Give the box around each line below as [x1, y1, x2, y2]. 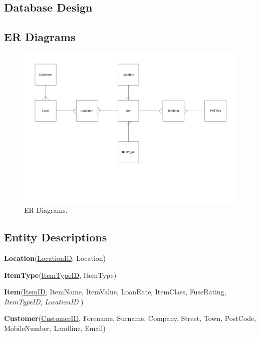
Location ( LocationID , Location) [4, 253, 106, 263]
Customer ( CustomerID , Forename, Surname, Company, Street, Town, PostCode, [4, 313, 256, 323]
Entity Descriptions [4, 229, 107, 245]
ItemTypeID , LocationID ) [4, 296, 84, 306]
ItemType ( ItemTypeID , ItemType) [4, 269, 117, 280]
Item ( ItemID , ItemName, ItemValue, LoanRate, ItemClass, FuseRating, [4, 286, 226, 297]
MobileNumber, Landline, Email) [4, 323, 106, 333]
